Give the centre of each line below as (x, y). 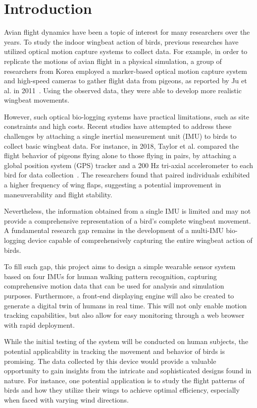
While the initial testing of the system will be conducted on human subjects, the (126, 341)
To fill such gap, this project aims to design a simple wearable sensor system (120, 266)
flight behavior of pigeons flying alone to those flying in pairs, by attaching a (120, 155)
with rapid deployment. (39, 324)
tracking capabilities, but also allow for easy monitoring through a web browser (124, 315)
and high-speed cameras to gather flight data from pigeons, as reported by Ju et (126, 81)
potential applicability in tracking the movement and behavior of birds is (114, 351)
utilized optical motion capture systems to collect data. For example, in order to (126, 51)
